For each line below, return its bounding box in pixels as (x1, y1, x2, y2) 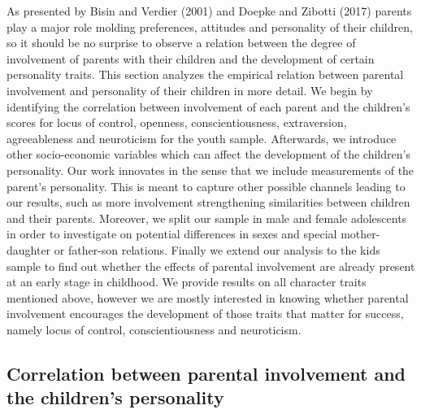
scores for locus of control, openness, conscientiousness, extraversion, (7, 114, 347, 131)
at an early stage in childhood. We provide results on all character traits (7, 273, 367, 290)
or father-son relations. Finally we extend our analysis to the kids (54, 241, 380, 258)
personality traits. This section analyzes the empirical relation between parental (7, 66, 404, 83)
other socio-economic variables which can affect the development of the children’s (7, 146, 410, 163)
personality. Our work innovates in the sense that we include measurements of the (7, 161, 414, 178)
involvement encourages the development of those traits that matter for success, (7, 305, 404, 322)
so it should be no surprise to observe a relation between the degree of (7, 34, 356, 51)
